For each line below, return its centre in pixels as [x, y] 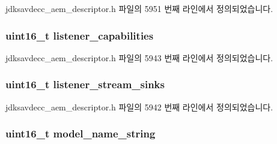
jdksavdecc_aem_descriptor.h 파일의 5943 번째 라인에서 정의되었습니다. [139, 57]
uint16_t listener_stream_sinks [85, 84]
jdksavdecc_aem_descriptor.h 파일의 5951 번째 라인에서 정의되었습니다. [139, 8]
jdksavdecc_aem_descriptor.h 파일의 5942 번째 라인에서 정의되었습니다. [139, 106]
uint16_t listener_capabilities [80, 35]
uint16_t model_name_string [81, 133]
